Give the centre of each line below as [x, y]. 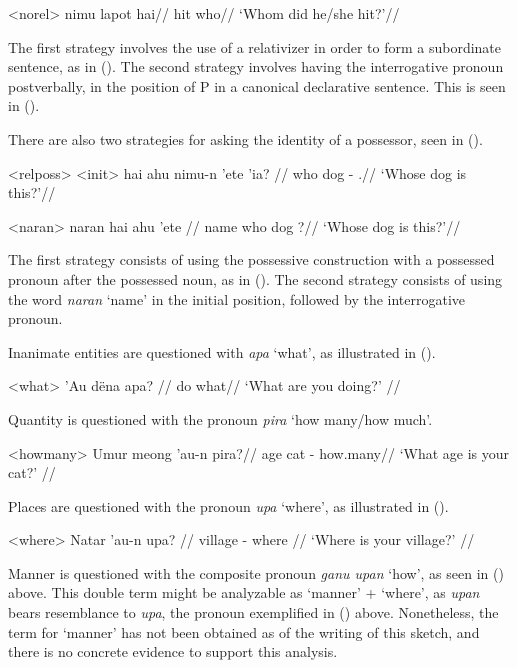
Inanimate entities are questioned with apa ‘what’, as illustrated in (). [222, 351]
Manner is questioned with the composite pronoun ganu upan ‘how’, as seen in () [256, 572]
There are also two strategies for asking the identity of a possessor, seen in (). [245, 138]
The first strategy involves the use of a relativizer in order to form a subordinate [255, 46]
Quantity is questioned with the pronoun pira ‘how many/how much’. [220, 418]
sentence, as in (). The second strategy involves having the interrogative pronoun [256, 66]
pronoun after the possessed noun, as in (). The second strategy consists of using [255, 278]
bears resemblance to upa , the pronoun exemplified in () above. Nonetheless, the [253, 612]
